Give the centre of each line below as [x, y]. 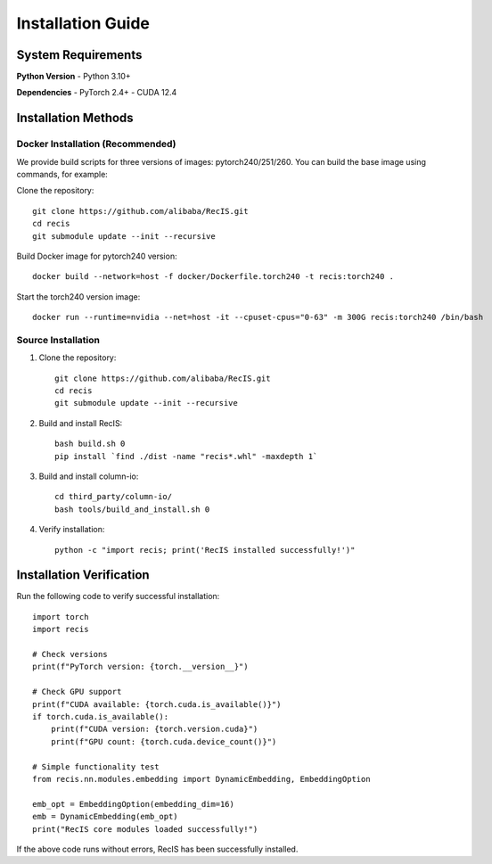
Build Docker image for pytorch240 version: [97, 256]
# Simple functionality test [96, 766]
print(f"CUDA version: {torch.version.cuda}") [154, 729]
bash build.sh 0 [90, 444]
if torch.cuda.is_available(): [101, 716]
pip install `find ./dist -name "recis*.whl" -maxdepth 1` [186, 456]
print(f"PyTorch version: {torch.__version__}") [140, 667]
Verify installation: [72, 530]
